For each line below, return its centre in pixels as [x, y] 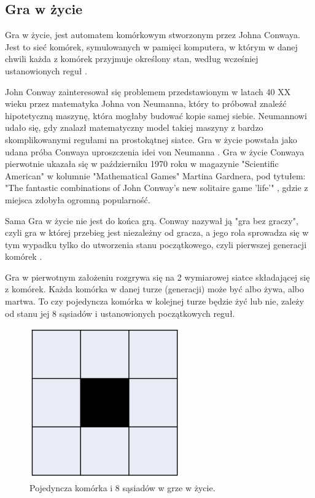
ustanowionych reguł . [46, 70]
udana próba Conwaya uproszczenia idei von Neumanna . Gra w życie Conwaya [155, 151]
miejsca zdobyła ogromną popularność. [78, 199]
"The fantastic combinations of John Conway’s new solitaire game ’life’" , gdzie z [157, 188]
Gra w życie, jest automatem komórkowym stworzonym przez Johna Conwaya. [153, 35]
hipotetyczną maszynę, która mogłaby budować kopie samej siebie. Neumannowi [156, 115]
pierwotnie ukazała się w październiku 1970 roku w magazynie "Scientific [142, 164]
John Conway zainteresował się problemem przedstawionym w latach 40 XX [148, 91]
